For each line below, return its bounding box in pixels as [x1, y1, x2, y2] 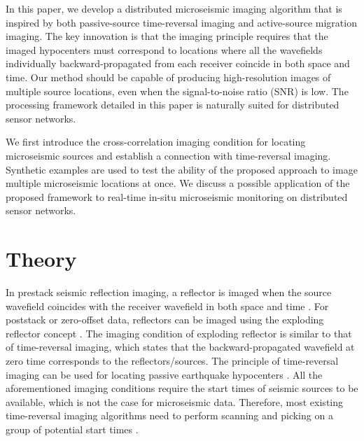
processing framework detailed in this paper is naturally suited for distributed [6, 97, 339, 112]
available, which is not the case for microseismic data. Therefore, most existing [6, 394, 344, 409]
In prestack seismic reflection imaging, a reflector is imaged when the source [6, 285, 332, 300]
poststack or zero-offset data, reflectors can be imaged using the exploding [6, 312, 324, 327]
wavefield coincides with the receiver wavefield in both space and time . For [6, 298, 329, 313]
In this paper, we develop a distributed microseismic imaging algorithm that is [6, 1, 342, 15]
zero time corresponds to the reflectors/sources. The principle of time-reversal [6, 353, 339, 367]
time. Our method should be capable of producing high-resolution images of [6, 69, 331, 84]
